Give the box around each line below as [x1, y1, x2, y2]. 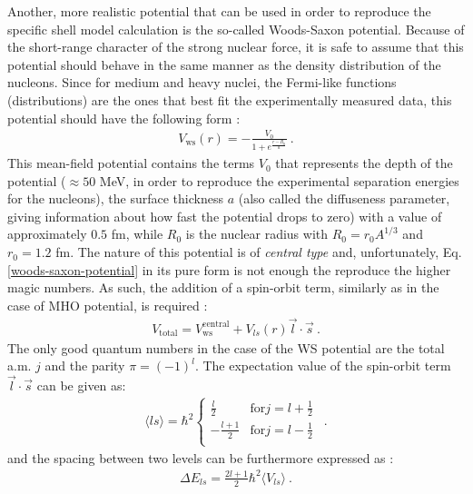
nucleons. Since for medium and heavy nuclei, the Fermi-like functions [7, 73, 397, 92]
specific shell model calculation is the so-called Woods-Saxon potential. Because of [7, 19, 465, 38]
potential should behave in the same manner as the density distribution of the [7, 54, 441, 74]
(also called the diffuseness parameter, [238, 189, 450, 208]
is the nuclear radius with [185, 224, 329, 243]
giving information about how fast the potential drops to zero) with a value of [7, 206, 442, 225]
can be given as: [36, 376, 126, 395]
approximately [7, 224, 87, 243]
